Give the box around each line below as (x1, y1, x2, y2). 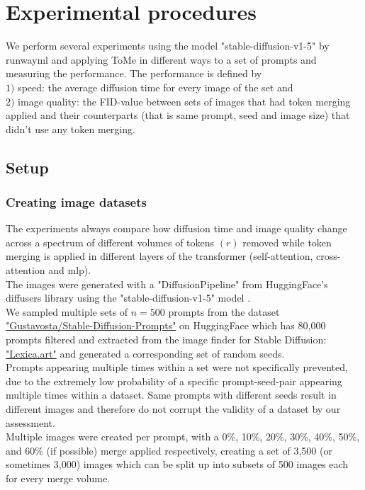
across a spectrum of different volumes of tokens (6, 234, 215, 249)
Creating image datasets (6, 193, 147, 210)
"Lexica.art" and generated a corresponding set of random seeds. (6, 346, 285, 360)
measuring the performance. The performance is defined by (6, 66, 262, 81)
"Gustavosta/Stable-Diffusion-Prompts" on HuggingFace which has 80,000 (6, 318, 326, 333)
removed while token (242, 234, 332, 249)
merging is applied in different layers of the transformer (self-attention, (6, 249, 313, 263)
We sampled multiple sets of (6, 304, 128, 319)
